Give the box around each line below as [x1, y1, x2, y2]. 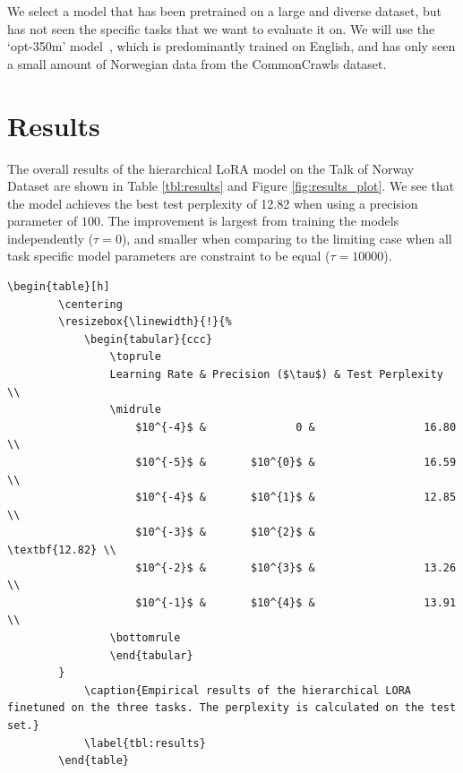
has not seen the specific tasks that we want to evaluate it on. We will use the [7, 19, 435, 38]
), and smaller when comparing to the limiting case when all [121, 228, 452, 247]
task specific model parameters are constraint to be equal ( [7, 246, 330, 265]
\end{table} [58, 754, 130, 768]
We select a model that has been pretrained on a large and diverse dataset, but [7, 2, 442, 20]
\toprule [109, 350, 161, 364]
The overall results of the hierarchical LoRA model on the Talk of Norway [7, 159, 415, 177]
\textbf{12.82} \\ [7, 543, 116, 556]
